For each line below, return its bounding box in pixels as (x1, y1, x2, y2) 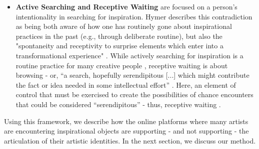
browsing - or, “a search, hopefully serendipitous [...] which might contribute (15, 70, 249, 80)
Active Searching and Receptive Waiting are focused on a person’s (15, 1, 237, 11)
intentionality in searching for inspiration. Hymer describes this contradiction (15, 11, 252, 21)
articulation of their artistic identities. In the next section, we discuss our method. (4, 135, 256, 146)
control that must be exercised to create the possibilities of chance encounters (15, 89, 253, 100)
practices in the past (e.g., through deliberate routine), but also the (15, 30, 222, 41)
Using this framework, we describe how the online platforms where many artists (4, 116, 248, 126)
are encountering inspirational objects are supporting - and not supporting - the (4, 126, 249, 136)
